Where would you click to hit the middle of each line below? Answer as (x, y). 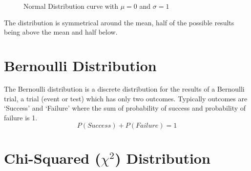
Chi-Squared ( (52, 158)
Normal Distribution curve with (71, 6)
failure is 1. (21, 117)
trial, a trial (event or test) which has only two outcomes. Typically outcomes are (126, 98)
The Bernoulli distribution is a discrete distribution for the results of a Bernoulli (124, 88)
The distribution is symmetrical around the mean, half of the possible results (119, 22)
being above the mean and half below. (61, 32)
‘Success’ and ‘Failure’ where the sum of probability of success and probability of (125, 108)
